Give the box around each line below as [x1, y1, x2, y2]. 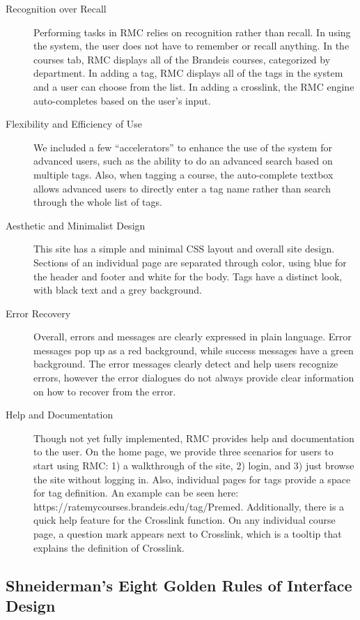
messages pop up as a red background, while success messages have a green [33, 342, 354, 357]
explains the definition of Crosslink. [33, 540, 185, 554]
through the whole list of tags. [33, 195, 162, 209]
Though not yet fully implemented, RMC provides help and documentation [33, 430, 354, 445]
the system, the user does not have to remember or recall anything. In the [33, 38, 350, 53]
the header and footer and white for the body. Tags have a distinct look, [33, 269, 343, 283]
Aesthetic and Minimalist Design [6, 218, 146, 232]
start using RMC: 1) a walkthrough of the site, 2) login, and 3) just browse [33, 458, 354, 473]
